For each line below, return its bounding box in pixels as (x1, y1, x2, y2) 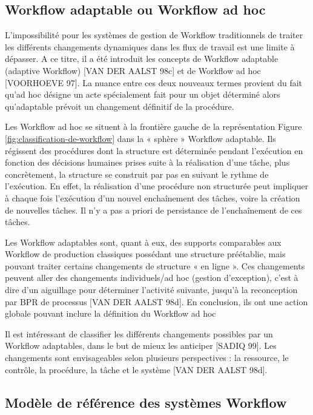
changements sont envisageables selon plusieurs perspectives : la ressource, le (5, 351, 289, 364)
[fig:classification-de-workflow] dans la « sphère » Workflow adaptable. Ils (5, 132, 276, 144)
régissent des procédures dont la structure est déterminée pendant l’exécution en (5, 144, 303, 157)
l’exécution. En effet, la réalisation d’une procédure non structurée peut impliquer (5, 180, 309, 192)
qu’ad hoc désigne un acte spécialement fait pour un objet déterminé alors (5, 88, 280, 101)
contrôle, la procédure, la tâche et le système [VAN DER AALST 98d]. (5, 363, 268, 376)
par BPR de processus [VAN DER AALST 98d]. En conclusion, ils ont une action (5, 295, 308, 308)
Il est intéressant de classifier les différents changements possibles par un (5, 327, 273, 340)
